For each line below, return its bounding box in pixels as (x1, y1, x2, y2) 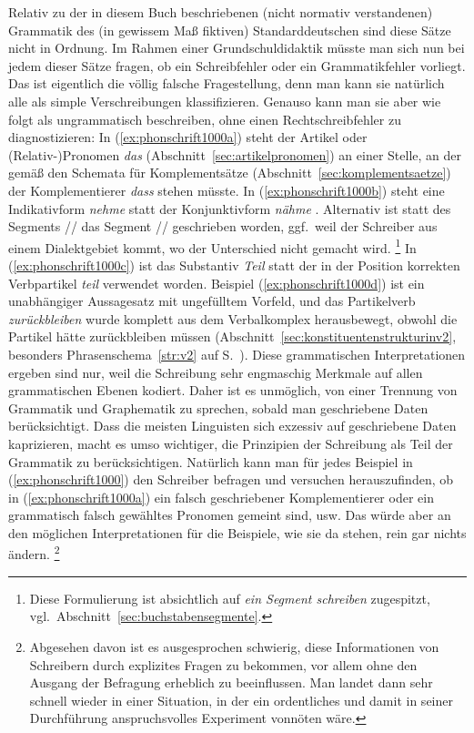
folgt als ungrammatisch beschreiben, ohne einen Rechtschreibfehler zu (8, 109, 401, 128)
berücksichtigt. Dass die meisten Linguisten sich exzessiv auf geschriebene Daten (8, 416, 457, 435)
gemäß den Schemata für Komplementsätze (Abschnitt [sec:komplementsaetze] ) (8, 163, 451, 182)
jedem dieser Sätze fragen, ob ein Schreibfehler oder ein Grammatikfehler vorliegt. (8, 56, 466, 75)
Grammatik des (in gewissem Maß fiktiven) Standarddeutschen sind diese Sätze (8, 20, 451, 39)
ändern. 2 (8, 542, 60, 564)
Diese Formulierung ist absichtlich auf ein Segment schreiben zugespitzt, (29, 588, 430, 607)
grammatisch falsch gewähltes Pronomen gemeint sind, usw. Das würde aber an (8, 505, 451, 524)
